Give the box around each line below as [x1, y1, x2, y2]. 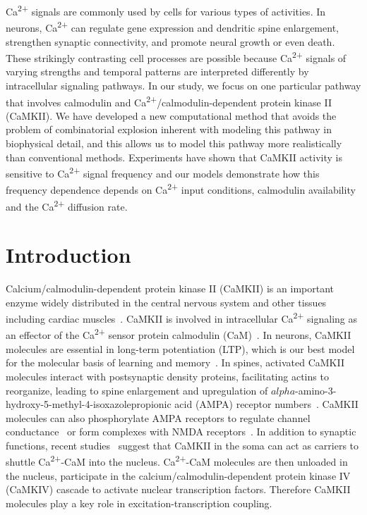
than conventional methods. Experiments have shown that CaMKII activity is [6, 149, 342, 164]
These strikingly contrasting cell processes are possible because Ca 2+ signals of [6, 49, 347, 65]
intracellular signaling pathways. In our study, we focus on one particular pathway [6, 77, 361, 92]
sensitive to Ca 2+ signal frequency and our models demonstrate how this [6, 164, 320, 180]
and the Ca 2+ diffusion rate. [6, 197, 128, 213]
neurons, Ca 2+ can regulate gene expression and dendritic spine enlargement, [6, 18, 339, 35]
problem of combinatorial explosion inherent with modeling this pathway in [6, 122, 332, 137]
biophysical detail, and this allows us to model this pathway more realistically [6, 135, 342, 150]
